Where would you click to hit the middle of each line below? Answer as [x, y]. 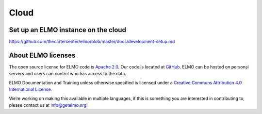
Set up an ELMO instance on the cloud [67, 30]
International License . [31, 89]
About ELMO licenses [42, 55]
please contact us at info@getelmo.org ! [49, 105]
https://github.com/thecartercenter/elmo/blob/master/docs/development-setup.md [92, 42]
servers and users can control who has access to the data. [67, 74]
